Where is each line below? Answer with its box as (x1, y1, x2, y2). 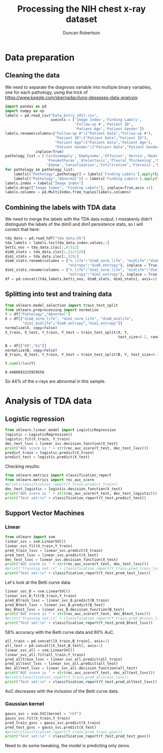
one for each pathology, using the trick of (5, 89, 88, 95)
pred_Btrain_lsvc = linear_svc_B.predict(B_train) (5, 598, 110, 603)
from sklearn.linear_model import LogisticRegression (5, 428, 116, 433)
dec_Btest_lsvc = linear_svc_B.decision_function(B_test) (5, 607, 125, 612)
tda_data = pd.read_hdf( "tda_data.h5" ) (5, 236, 86, 241)
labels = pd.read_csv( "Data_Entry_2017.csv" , (5, 113, 98, 118)
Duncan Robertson (63, 30, 100, 35)
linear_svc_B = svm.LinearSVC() (5, 589, 70, 594)
